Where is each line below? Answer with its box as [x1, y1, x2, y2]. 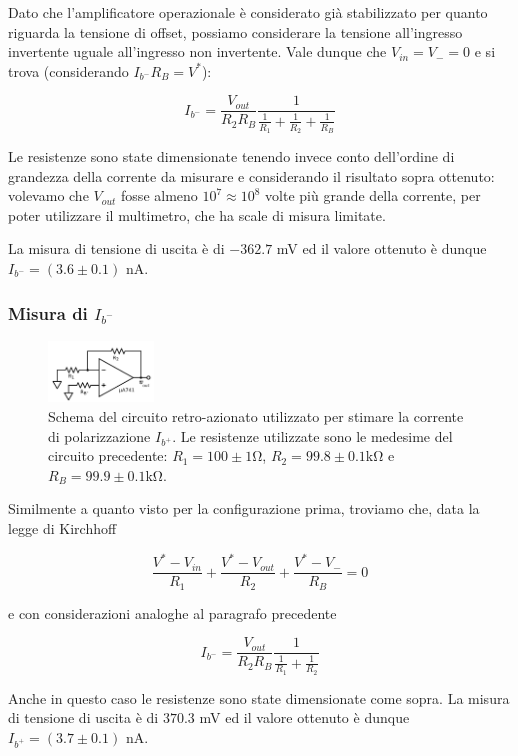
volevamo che [8, 185, 89, 206]
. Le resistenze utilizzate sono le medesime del [172, 425, 453, 446]
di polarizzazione [48, 425, 151, 446]
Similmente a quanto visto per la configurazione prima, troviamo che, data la [8, 498, 480, 519]
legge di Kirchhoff [8, 518, 117, 539]
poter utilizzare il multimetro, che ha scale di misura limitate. [8, 204, 386, 225]
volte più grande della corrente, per [265, 185, 481, 206]
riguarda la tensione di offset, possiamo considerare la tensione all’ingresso [8, 21, 463, 42]
